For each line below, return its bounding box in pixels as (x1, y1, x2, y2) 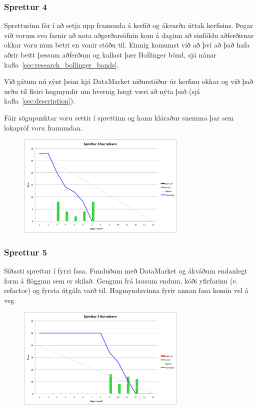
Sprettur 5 (4, 245, 47, 258)
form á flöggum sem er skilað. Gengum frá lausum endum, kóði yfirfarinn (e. (4, 275, 238, 285)
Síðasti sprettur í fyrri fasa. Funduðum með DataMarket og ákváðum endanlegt (4, 265, 247, 275)
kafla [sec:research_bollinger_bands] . (4, 59, 119, 69)
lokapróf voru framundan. (4, 122, 82, 132)
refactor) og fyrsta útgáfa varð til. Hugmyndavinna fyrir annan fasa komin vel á (4, 285, 248, 295)
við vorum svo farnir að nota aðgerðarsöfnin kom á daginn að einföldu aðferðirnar (4, 29, 254, 40)
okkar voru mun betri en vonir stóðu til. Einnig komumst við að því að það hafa (4, 39, 250, 50)
